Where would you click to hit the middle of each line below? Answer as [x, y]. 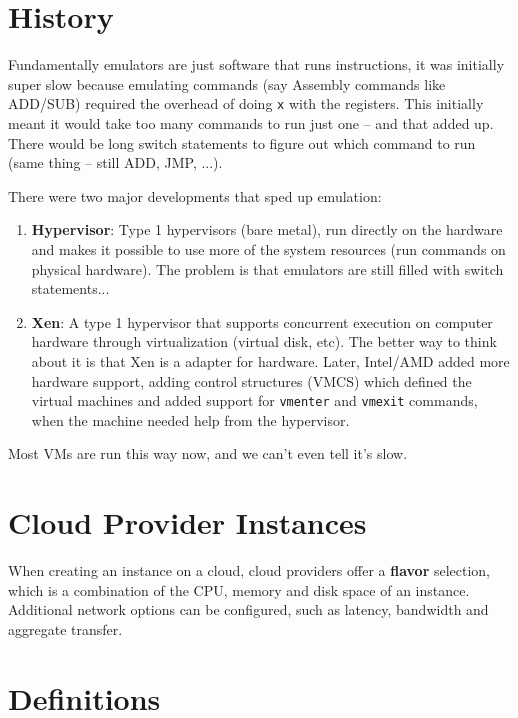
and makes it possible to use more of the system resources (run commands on [268, 248]
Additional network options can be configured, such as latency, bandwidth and [248, 609]
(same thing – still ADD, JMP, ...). [115, 162]
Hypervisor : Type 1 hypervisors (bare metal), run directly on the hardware [267, 229]
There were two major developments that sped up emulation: [195, 195]
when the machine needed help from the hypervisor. [190, 419]
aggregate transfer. [65, 628]
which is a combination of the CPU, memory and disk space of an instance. [239, 589]
